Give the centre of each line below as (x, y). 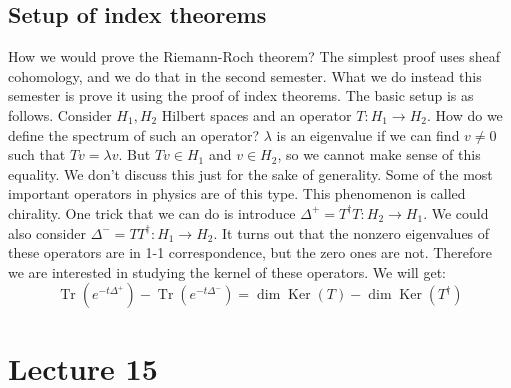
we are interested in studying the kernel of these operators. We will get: (227, 271)
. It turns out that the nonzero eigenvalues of (351, 232)
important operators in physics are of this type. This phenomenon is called (237, 193)
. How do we (465, 114)
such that (37, 154)
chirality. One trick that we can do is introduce (152, 212)
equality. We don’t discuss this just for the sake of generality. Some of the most (250, 173)
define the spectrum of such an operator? (134, 134)
